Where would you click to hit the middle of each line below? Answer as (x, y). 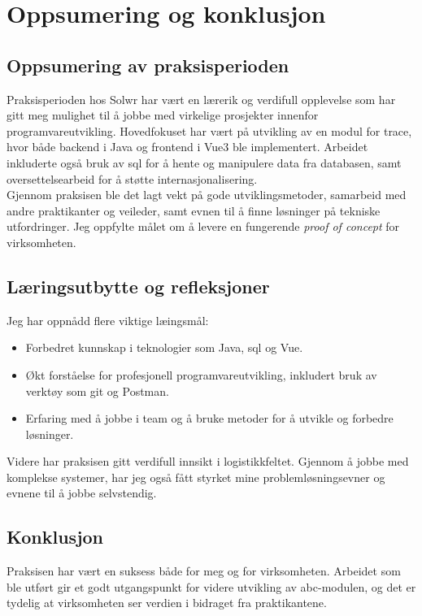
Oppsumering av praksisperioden (148, 65)
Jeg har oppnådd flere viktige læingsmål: (108, 320)
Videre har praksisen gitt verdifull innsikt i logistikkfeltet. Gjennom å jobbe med (208, 461)
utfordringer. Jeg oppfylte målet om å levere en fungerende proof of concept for (203, 226)
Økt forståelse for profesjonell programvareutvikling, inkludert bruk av (201, 374)
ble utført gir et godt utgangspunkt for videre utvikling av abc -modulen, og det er (211, 586)
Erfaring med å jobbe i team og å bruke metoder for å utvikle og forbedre (209, 418)
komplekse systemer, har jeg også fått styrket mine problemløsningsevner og (196, 477)
